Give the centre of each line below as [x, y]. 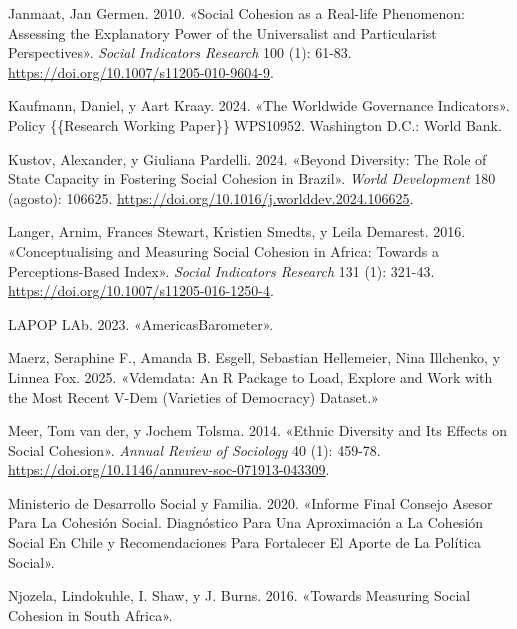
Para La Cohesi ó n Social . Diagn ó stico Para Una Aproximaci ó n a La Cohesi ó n [246, 522]
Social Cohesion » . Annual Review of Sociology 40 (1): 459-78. [194, 449]
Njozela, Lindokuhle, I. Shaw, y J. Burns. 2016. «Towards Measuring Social [239, 595]
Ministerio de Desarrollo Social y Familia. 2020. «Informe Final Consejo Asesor [250, 502]
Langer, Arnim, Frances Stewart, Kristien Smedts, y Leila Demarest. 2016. [237, 231]
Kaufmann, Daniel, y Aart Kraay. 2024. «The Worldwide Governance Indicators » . [259, 105]
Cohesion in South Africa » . [90, 614]
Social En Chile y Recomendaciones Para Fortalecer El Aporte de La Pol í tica [244, 542]
